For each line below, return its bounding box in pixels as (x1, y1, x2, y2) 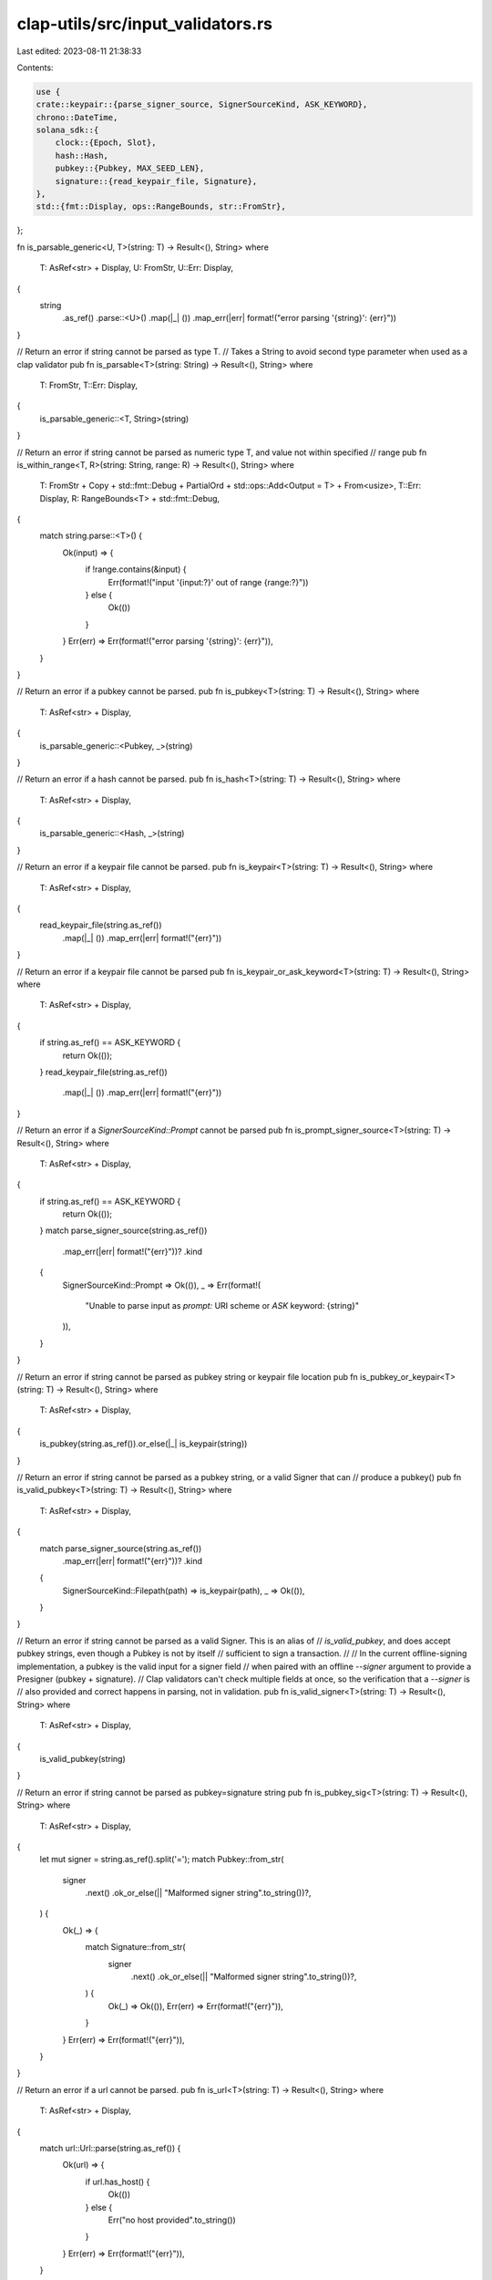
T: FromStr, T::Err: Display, (39, 379, 138, 390)
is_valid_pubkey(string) (39, 1753, 127, 1764)
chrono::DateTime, (36, 112, 118, 122)
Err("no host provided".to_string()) (108, 2214, 236, 2225)
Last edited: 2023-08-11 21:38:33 (16, 46, 142, 57)
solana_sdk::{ (36, 125, 99, 136)
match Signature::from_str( (85, 1942, 186, 1953)
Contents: (16, 62, 54, 73)
